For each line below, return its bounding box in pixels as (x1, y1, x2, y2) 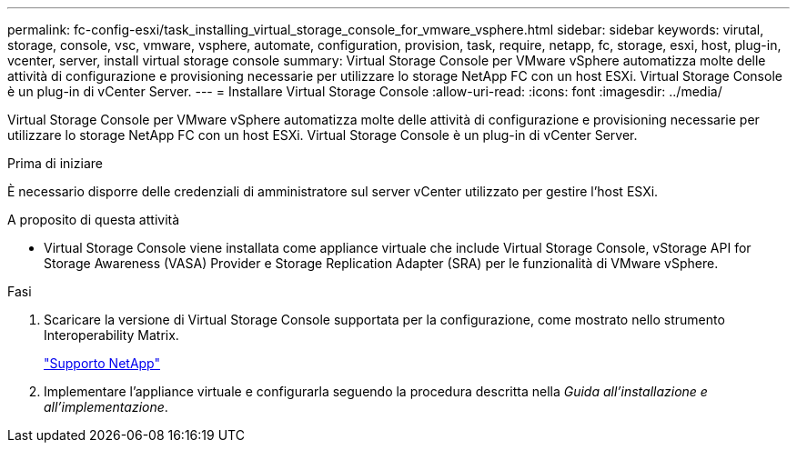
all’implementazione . (44, 399, 168, 415)
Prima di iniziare (7, 155, 103, 171)
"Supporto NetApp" (44, 355, 160, 371)
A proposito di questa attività (7, 212, 180, 227)
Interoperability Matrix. (44, 327, 179, 343)
